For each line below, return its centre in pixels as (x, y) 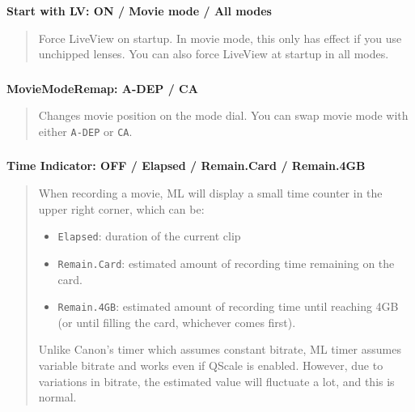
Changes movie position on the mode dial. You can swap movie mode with (223, 115)
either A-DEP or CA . (85, 131)
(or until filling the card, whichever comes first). (177, 322)
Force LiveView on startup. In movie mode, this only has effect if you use (220, 38)
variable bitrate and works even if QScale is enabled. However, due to (211, 365)
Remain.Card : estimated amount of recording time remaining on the (226, 263)
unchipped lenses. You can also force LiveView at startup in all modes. (214, 54)
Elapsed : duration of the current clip (149, 236)
